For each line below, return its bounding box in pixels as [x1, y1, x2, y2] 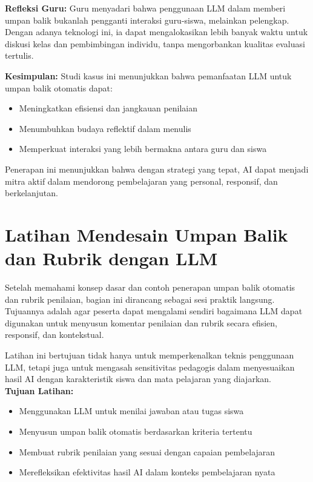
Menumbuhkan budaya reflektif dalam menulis [19, 122, 191, 134]
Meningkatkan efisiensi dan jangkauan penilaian [19, 102, 198, 114]
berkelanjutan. [5, 187, 58, 199]
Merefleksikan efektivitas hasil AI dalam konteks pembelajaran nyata [19, 466, 275, 478]
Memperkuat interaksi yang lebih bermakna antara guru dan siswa [19, 142, 267, 155]
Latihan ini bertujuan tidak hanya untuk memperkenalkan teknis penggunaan [5, 349, 294, 361]
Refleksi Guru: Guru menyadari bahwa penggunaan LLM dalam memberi [5, 2, 286, 14]
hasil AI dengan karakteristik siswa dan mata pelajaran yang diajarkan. [5, 372, 271, 385]
